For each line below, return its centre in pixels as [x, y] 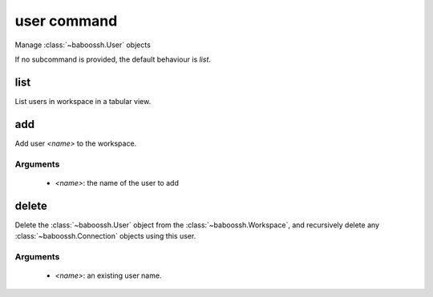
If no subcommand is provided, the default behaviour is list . [113, 59]
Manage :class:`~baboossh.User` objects [83, 45]
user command [66, 21]
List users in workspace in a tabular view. [83, 101]
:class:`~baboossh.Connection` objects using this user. [105, 236]
